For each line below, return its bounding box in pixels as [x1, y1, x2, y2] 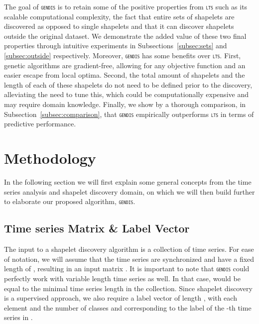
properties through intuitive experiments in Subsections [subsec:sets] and [4, 40, 227, 51]
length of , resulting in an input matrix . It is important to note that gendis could [4, 263, 250, 274]
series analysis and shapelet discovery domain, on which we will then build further [4, 186, 255, 197]
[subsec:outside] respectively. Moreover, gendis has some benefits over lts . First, [4, 50, 241, 61]
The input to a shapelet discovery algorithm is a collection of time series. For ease [4, 244, 254, 254]
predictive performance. [4, 118, 76, 129]
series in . [4, 312, 33, 323]
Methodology [4, 148, 96, 168]
